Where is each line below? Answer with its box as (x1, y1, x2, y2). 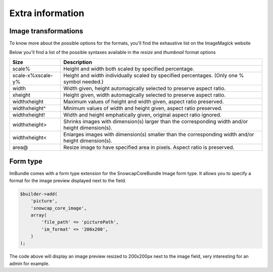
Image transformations (9, 27, 83, 35)
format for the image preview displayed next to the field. (9, 177, 126, 184)
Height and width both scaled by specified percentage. (63, 65, 195, 72)
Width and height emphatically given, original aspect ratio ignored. (63, 111, 222, 118)
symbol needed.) (63, 78, 104, 85)
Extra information (9, 8, 84, 19)
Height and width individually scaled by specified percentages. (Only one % (63, 72, 244, 79)
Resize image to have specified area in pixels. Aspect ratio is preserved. (63, 144, 235, 151)
